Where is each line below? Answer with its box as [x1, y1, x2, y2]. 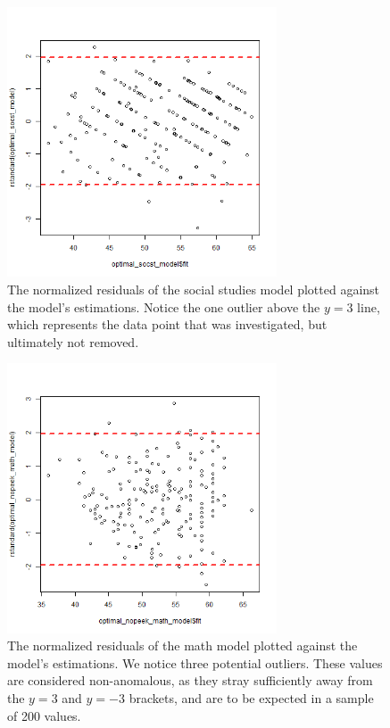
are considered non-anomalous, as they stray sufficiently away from [7, 671, 373, 690]
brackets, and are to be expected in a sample [129, 689, 374, 707]
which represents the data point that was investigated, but [7, 315, 328, 334]
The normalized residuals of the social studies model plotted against [7, 279, 380, 298]
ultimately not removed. [7, 332, 139, 351]
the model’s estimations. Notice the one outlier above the [7, 297, 320, 316]
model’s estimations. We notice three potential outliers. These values [7, 653, 383, 672]
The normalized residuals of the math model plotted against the [7, 636, 358, 655]
